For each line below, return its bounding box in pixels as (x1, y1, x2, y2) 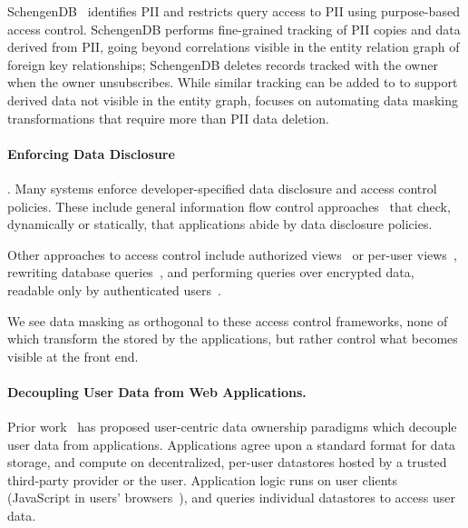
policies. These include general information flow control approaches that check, (7, 196, 451, 215)
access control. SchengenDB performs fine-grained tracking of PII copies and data (7, 19, 461, 38)
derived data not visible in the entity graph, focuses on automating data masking (7, 90, 459, 109)
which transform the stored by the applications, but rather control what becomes (7, 329, 458, 348)
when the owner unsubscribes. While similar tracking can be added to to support (7, 73, 458, 92)
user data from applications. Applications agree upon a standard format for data (7, 434, 456, 453)
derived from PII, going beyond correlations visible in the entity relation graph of (7, 37, 460, 56)
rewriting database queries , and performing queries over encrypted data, (7, 263, 414, 282)
